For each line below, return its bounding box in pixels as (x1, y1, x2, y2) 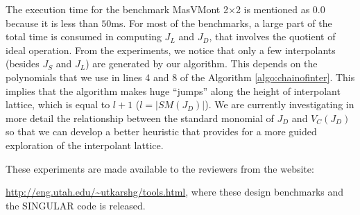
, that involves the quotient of (209, 29, 336, 44)
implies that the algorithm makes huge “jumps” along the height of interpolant (6, 83, 341, 98)
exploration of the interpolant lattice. (6, 137, 164, 152)
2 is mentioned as (235, 2, 310, 16)
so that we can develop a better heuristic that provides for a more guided (6, 124, 317, 139)
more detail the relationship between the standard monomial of (6, 110, 274, 125)
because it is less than (6, 15, 98, 30)
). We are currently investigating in (205, 97, 354, 112)
